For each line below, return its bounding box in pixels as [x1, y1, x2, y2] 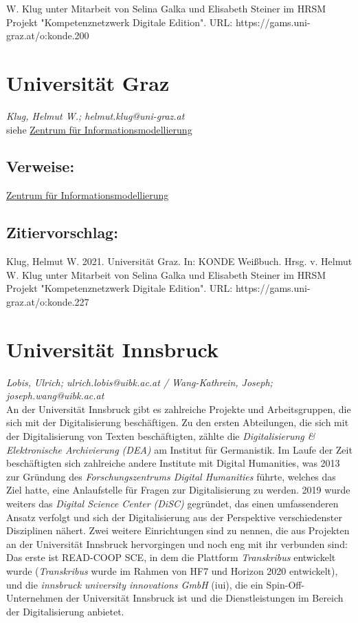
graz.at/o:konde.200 [6, 28, 89, 43]
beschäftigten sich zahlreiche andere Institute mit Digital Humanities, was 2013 [6, 456, 340, 470]
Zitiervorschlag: [6, 222, 118, 243]
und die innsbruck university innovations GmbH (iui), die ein [6, 577, 263, 591]
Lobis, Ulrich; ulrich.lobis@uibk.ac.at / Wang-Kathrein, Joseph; [6, 374, 273, 389]
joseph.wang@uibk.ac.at [6, 388, 104, 403]
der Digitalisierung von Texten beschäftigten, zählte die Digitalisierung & [6, 428, 315, 443]
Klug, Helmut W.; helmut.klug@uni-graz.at [6, 108, 185, 123]
